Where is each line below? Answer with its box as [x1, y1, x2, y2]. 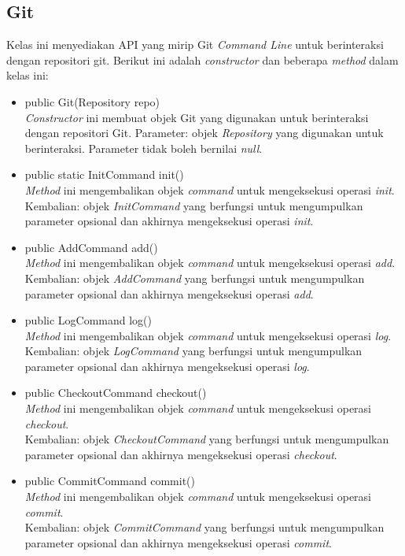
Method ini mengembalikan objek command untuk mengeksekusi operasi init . [24, 181, 395, 198]
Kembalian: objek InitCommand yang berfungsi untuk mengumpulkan [24, 197, 363, 213]
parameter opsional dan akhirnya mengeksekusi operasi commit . [24, 534, 332, 550]
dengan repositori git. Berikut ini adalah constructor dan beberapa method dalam [6, 51, 399, 68]
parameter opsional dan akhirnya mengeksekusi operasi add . [24, 285, 314, 302]
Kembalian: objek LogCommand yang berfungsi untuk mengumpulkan [24, 343, 363, 359]
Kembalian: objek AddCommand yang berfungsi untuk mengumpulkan [24, 269, 365, 286]
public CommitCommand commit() [24, 473, 196, 489]
